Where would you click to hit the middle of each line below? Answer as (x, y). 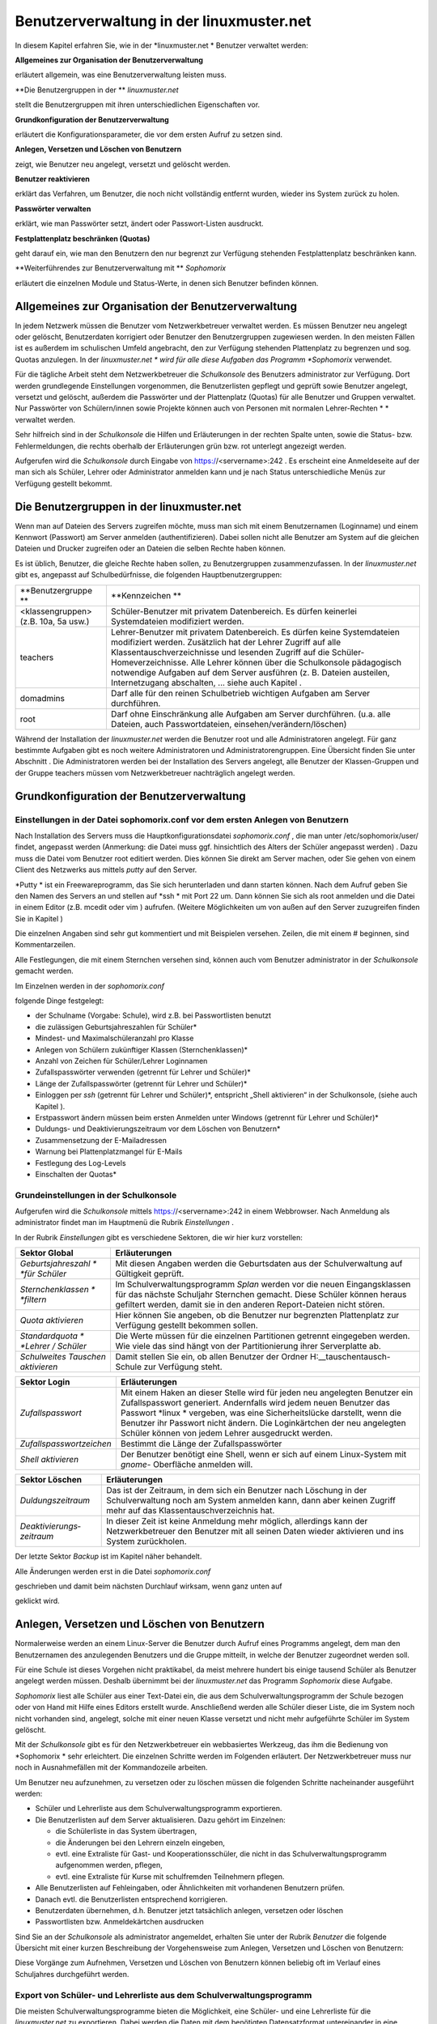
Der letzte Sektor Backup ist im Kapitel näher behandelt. (108, 1556)
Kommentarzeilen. (45, 945)
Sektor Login (45, 1382)
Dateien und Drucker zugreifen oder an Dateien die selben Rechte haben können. (151, 549)
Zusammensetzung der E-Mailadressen (101, 1140)
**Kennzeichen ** (146, 595)
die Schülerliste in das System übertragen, (126, 1831)
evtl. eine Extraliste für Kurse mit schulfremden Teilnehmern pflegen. (170, 1876)
